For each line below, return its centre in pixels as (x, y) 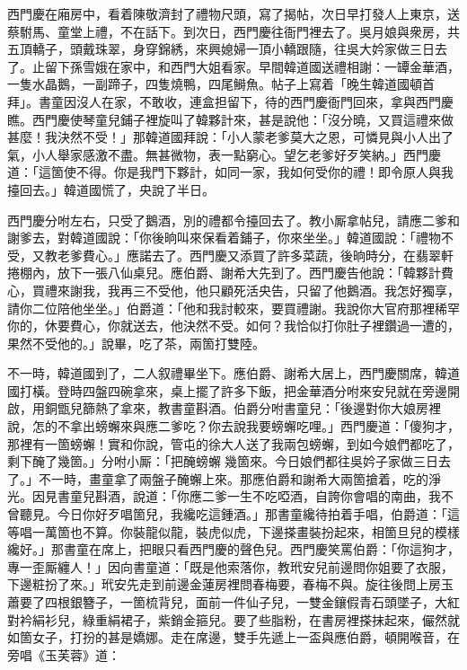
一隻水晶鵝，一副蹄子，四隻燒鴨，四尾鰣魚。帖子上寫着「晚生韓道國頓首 (221, 84)
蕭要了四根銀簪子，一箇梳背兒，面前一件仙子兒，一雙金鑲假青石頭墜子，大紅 (233, 602)
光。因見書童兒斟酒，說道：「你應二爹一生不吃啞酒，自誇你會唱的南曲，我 (224, 496)
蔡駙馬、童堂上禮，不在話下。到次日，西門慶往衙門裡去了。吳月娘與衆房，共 (233, 31)
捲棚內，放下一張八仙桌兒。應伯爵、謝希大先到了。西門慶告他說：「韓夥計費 (230, 273)
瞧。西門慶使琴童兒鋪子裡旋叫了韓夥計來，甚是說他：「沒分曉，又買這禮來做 (230, 119)
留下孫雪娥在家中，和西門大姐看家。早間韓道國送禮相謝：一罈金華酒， (252, 66)
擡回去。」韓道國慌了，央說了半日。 (111, 189)
